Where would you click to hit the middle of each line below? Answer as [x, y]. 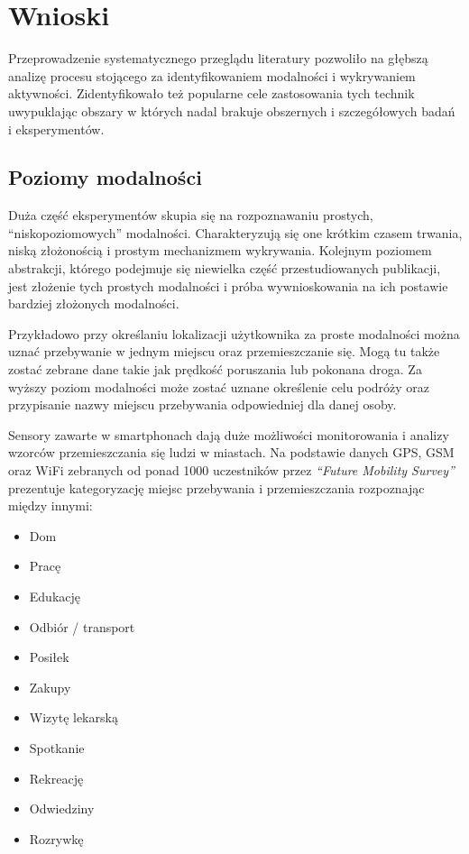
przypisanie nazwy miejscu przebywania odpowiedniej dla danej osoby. [202, 404]
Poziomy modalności [105, 177]
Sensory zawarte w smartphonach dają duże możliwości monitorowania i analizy [229, 434]
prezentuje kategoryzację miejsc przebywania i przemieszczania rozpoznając [216, 487]
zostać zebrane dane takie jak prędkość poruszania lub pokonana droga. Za [215, 369]
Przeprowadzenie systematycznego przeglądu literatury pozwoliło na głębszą [218, 58]
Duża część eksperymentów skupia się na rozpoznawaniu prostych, [191, 215]
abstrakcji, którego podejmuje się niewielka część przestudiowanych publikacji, [225, 268]
